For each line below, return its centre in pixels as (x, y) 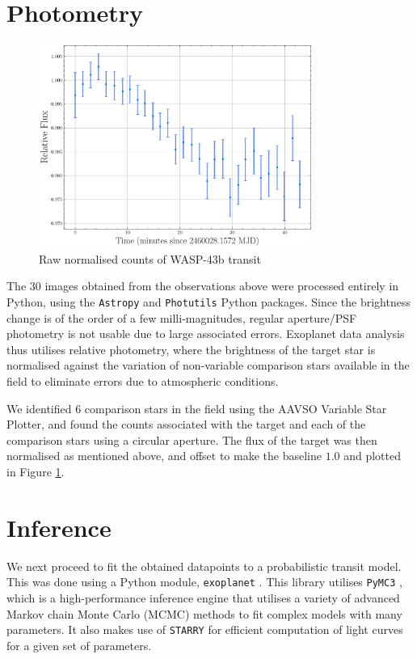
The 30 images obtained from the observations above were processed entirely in (203, 286)
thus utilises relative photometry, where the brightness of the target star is (191, 349)
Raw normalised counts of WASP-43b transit (150, 258)
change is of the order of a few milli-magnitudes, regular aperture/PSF (182, 317)
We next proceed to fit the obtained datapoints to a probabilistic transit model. (204, 566)
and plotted (373, 456)
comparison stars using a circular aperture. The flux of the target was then (192, 439)
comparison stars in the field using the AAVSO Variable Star (236, 408)
